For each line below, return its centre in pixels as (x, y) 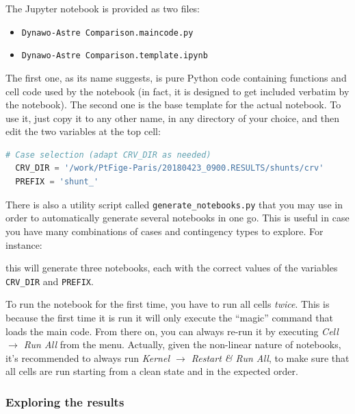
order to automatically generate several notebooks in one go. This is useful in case (177, 218)
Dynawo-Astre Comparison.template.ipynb (115, 56)
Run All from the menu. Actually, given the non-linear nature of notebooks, (182, 344)
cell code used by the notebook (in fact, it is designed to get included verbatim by (177, 91)
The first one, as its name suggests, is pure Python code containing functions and (176, 77)
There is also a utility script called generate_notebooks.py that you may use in (174, 204)
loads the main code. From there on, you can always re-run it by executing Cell (172, 331)
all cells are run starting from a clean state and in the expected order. (152, 371)
